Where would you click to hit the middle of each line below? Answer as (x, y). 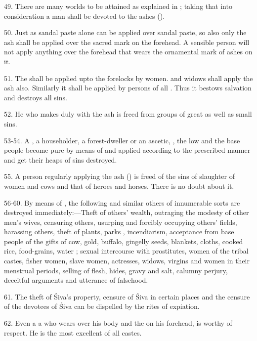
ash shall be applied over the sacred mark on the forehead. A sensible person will (127, 42)
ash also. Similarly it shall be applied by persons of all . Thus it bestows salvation (128, 88)
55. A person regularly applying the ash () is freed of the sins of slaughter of (119, 176)
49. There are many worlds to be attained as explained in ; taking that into (118, 6)
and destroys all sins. (36, 97)
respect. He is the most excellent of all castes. (73, 332)
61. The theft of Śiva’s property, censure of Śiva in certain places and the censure (127, 296)
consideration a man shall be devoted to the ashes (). (85, 16)
